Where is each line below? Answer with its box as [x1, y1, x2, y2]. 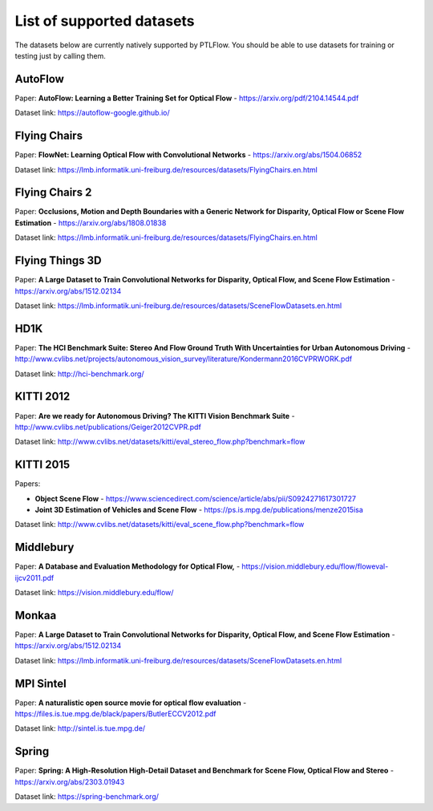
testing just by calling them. [14, 51, 106, 60]
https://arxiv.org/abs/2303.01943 [14, 777, 125, 786]
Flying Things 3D [14, 253, 102, 268]
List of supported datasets [14, 12, 196, 30]
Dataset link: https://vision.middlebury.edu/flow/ [14, 588, 174, 598]
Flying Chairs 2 [14, 185, 92, 200]
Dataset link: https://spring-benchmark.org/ [14, 792, 160, 801]
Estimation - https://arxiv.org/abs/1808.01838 [14, 217, 167, 228]
